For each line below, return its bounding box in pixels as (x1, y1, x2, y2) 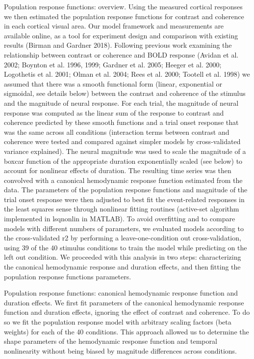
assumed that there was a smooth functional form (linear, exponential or (4, 78, 222, 89)
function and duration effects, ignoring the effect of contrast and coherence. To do (4, 307, 250, 317)
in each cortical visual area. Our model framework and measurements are (4, 21, 224, 31)
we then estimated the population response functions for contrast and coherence (4, 11, 244, 21)
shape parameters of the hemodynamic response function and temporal (4, 336, 217, 346)
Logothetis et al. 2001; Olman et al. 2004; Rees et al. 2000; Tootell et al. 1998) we (4, 69, 250, 79)
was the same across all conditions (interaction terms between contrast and (4, 126, 229, 137)
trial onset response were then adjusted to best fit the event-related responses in (4, 194, 245, 204)
